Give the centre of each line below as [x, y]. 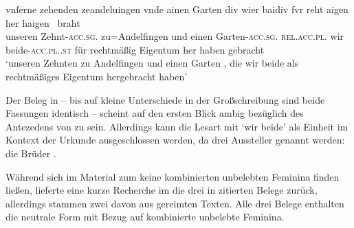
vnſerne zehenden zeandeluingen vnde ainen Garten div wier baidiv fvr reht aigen [177, 9]
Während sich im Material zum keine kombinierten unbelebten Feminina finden [173, 176]
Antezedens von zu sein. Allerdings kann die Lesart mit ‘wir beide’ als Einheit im [177, 126]
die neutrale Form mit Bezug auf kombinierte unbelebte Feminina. [145, 217]
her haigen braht [43, 22]
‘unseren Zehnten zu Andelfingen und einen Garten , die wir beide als [152, 63]
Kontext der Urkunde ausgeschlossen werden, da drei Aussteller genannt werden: [175, 140]
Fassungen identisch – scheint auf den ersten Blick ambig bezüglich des [155, 113]
